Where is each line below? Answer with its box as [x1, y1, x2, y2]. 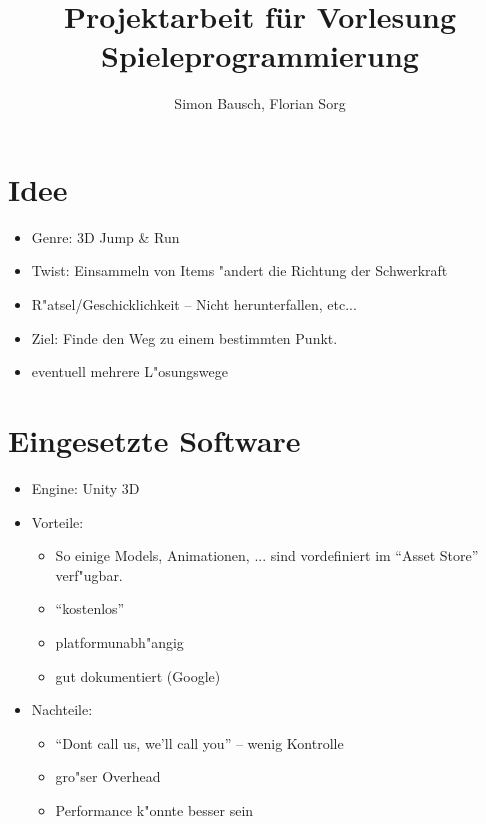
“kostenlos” [55, 598, 125, 619]
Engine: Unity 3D [31, 477, 140, 498]
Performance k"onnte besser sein [55, 799, 254, 820]
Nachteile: [31, 699, 93, 720]
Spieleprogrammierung [101, 35, 419, 76]
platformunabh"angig [55, 631, 184, 652]
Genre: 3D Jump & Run [31, 226, 180, 247]
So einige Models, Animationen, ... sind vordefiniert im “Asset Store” [55, 545, 479, 566]
